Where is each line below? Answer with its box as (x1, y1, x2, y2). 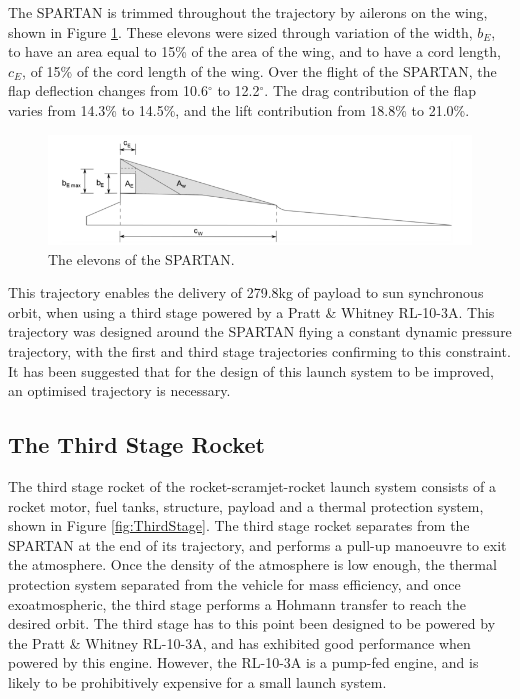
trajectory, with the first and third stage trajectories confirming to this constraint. (8, 341, 511, 361)
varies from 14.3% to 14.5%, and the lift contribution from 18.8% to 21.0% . (8, 99, 470, 120)
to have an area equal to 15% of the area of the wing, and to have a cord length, (8, 41, 501, 62)
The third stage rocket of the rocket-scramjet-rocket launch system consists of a (8, 475, 496, 496)
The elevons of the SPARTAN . (48, 248, 235, 269)
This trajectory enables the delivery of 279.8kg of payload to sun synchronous (8, 282, 484, 303)
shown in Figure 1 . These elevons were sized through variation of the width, (8, 21, 473, 42)
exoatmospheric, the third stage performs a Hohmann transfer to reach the (8, 593, 466, 614)
